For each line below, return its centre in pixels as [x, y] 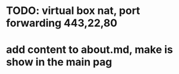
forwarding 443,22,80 [62, 23]
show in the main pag [59, 62]
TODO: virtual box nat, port [73, 11]
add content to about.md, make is [89, 50]
